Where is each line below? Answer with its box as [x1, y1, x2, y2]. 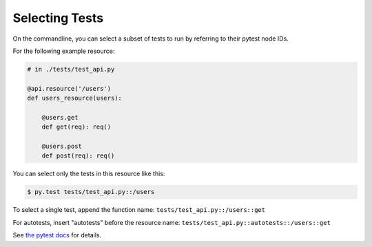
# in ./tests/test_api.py [27, 65, 115, 73]
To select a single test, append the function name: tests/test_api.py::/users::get [12, 206, 265, 214]
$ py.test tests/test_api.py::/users [27, 188, 155, 196]
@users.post [41, 142, 83, 151]
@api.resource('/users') [27, 85, 112, 92]
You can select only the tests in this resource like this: [12, 169, 165, 178]
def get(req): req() [41, 123, 112, 131]
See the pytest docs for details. [12, 231, 102, 239]
